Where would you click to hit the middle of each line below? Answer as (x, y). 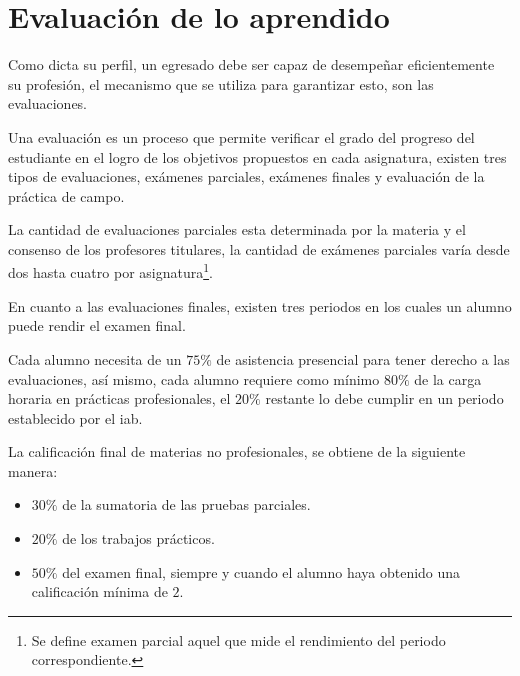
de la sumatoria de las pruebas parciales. (186, 504)
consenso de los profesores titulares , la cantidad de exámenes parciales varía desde (259, 248)
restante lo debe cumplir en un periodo (384, 398)
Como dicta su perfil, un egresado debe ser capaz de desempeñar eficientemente (251, 64)
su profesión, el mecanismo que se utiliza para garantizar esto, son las (221, 83)
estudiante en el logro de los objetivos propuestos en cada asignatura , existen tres (257, 156)
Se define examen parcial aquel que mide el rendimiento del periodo (238, 639)
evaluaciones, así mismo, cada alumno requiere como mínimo (194, 378)
